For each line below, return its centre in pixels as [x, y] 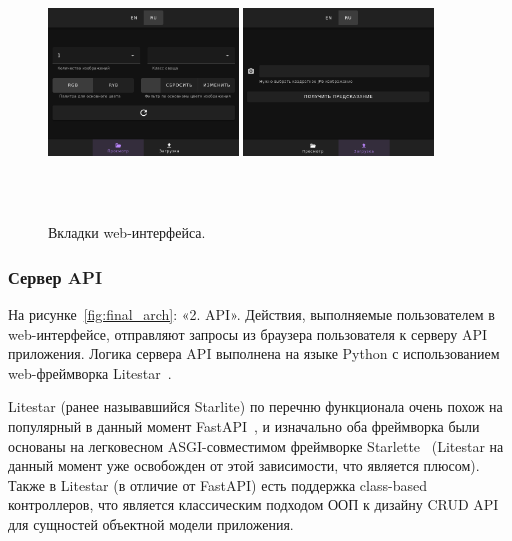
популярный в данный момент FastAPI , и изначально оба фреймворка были [244, 426]
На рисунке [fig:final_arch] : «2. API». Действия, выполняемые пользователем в [251, 314]
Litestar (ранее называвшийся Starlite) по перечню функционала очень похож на [255, 406]
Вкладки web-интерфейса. [127, 232]
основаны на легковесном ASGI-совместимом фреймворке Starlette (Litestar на [256, 445]
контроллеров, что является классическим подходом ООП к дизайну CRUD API [253, 504]
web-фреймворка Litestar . [90, 372]
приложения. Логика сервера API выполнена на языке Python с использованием [254, 353]
